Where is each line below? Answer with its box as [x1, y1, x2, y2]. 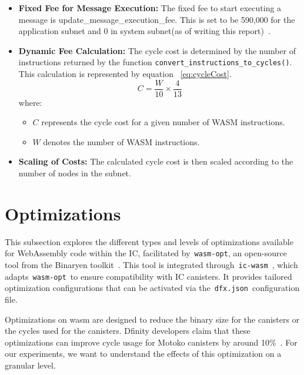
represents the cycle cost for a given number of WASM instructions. [41, 116, 285, 128]
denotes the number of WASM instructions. [43, 135, 200, 148]
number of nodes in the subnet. [18, 167, 131, 179]
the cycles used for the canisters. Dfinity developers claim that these [5, 324, 250, 337]
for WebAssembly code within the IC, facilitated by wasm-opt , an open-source [5, 247, 287, 259]
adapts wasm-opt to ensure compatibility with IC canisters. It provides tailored [5, 270, 292, 282]
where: [18, 96, 42, 108]
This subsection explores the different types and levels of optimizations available [5, 235, 293, 247]
